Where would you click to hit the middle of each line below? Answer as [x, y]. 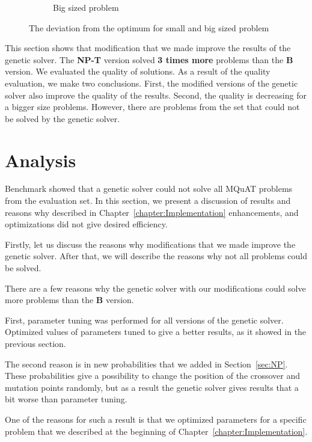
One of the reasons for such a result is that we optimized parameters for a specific [156, 419]
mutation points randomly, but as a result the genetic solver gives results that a [152, 387]
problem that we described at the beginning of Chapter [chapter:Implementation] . [156, 431]
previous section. [35, 343]
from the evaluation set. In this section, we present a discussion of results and [148, 201]
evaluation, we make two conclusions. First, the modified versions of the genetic [151, 83]
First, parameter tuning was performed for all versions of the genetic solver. [144, 320]
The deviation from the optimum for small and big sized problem [149, 27]
